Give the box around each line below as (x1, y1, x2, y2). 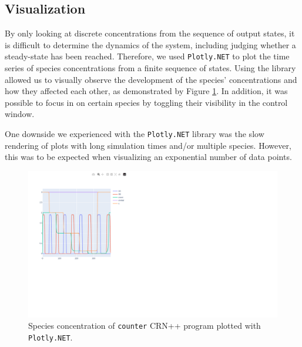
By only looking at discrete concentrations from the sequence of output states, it (5, 27, 295, 39)
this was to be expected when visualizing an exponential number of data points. (5, 151, 292, 163)
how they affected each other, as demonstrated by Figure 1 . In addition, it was (5, 85, 288, 97)
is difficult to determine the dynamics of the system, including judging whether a (5, 38, 296, 51)
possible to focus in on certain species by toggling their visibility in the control (5, 96, 288, 108)
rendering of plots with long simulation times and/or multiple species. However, (5, 139, 291, 151)
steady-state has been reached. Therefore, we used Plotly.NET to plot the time (5, 50, 290, 62)
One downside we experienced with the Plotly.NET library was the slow (5, 128, 264, 140)
